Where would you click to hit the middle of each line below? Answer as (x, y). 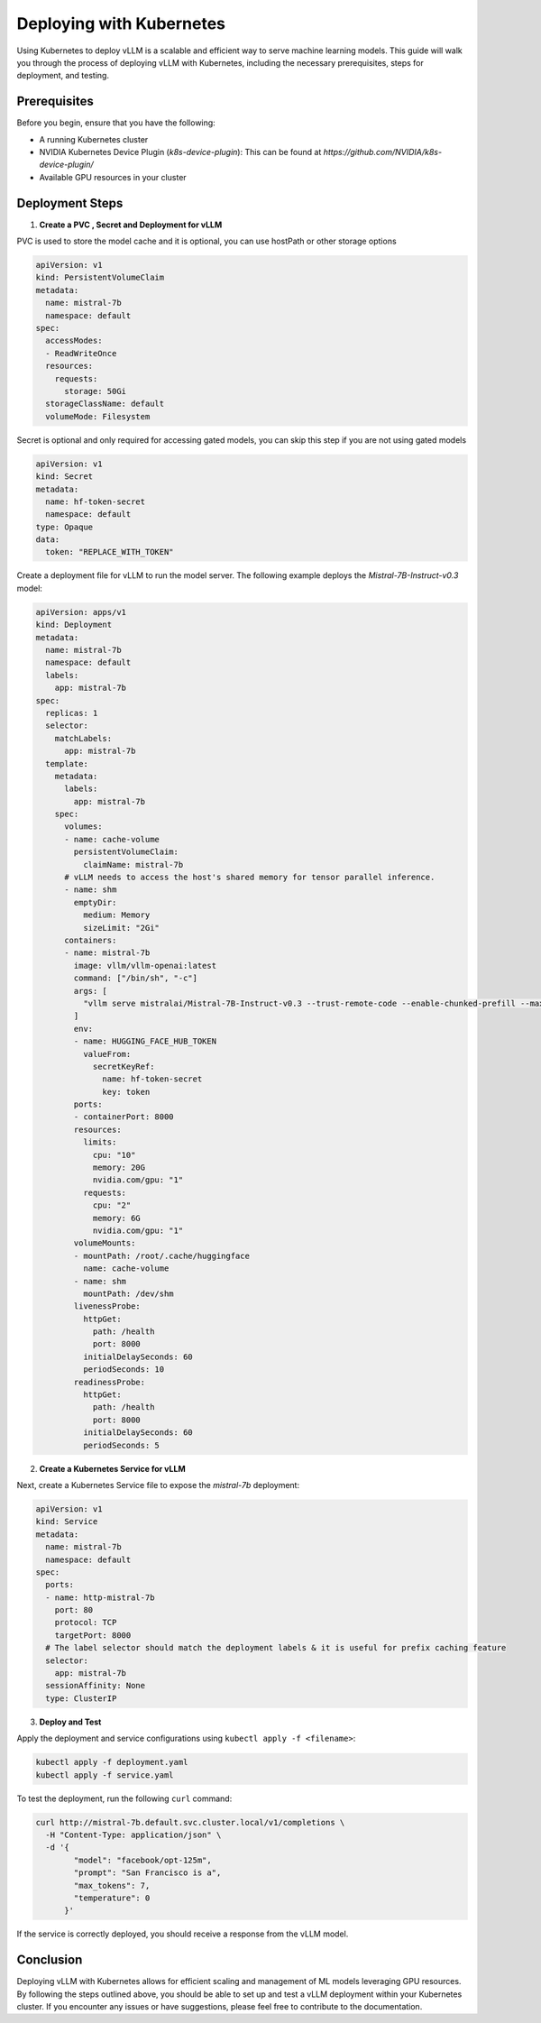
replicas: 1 (72, 713)
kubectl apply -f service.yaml (105, 1775)
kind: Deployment (74, 625)
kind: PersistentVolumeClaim (100, 278)
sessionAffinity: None (96, 1686)
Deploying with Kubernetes (121, 23)
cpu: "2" (112, 1205)
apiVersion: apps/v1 (81, 612)
